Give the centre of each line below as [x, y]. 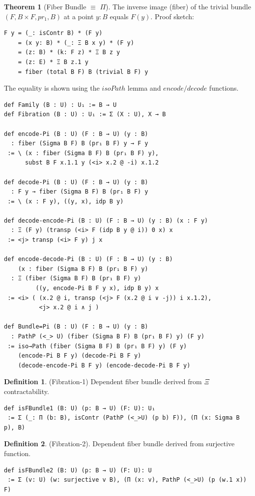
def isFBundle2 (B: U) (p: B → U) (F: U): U [78, 470]
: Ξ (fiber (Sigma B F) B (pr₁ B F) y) [76, 279]
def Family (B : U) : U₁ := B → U [60, 105]
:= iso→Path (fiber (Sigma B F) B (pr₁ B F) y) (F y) [97, 346]
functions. [224, 88]
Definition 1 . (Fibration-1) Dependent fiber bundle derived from [103, 381]
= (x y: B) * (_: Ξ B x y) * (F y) [76, 43]
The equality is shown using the [52, 88]
